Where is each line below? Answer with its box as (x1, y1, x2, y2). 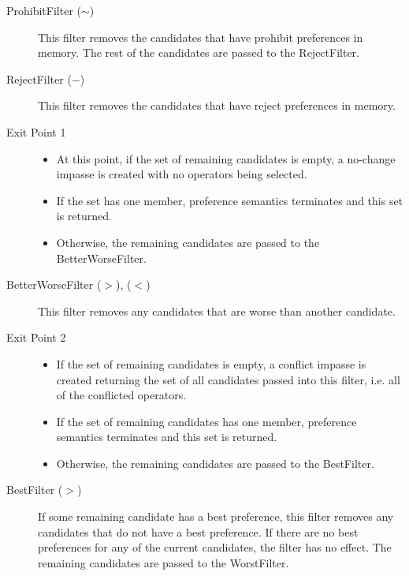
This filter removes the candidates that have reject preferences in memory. (38, 97, 396, 114)
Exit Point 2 (6, 329, 66, 346)
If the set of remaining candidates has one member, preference (56, 413, 357, 429)
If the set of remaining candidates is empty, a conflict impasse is (56, 355, 366, 372)
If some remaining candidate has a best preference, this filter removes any (38, 508, 394, 525)
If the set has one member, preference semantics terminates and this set (56, 192, 403, 208)
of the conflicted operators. (56, 387, 187, 403)
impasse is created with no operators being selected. (56, 166, 307, 182)
